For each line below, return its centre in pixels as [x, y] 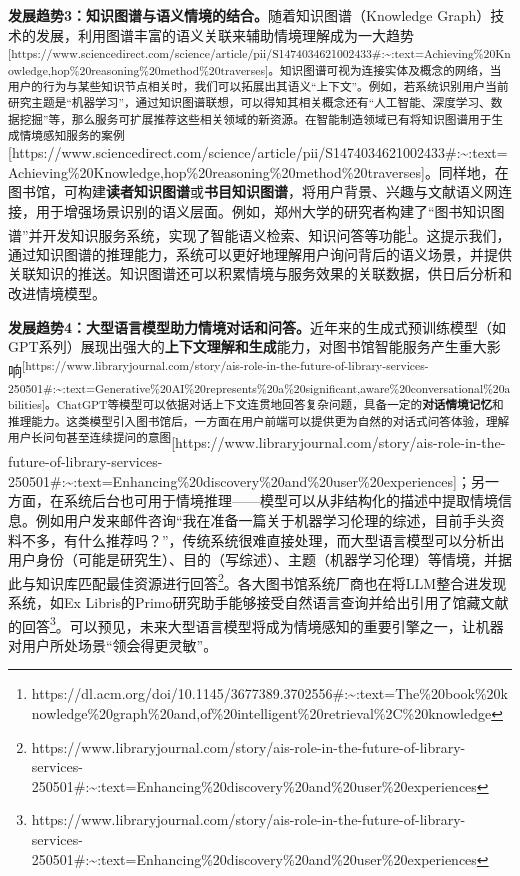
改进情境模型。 [57, 292]
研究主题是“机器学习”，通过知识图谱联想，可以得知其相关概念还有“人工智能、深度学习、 [249, 102]
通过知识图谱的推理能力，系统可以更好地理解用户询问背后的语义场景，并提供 [260, 253]
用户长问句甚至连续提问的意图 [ [92, 440]
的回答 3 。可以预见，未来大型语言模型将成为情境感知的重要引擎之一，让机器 [256, 624]
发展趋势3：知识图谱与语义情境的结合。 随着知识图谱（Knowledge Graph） [249, 15]
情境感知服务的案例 [72, 134]
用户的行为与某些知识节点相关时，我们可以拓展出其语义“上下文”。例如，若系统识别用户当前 [258, 85]
